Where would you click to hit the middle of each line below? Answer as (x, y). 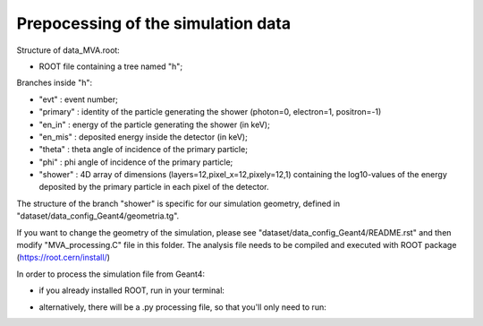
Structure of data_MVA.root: (68, 50)
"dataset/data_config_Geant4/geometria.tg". (98, 216)
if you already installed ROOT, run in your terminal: (132, 290)
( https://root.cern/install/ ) (64, 257)
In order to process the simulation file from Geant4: (111, 274)
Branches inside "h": (55, 83)
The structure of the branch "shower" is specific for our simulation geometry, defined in (178, 203)
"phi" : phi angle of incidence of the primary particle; (136, 162)
